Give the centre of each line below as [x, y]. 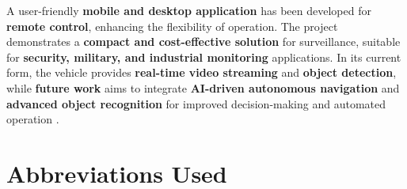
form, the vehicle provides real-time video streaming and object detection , [202, 72]
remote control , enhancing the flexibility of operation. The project [172, 26]
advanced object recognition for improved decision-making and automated [196, 103]
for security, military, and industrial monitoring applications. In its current [204, 57]
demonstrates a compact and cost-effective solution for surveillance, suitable [203, 42]
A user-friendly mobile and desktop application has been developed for [189, 10]
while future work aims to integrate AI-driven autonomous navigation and [203, 87]
